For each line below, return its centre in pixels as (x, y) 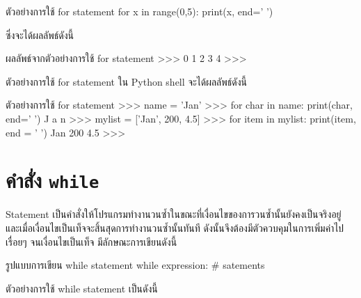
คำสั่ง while (53, 180)
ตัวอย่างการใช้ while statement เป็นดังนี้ (82, 288)
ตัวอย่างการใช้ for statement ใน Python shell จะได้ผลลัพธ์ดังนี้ (126, 81)
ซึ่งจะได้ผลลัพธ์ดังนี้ (40, 34)
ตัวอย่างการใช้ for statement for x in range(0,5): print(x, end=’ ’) (139, 11)
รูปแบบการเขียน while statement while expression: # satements (135, 265)
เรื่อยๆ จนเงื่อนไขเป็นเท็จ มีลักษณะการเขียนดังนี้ (91, 241)
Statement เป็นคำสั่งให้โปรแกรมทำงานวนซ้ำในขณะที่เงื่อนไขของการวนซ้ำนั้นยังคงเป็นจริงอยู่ (174, 214)
